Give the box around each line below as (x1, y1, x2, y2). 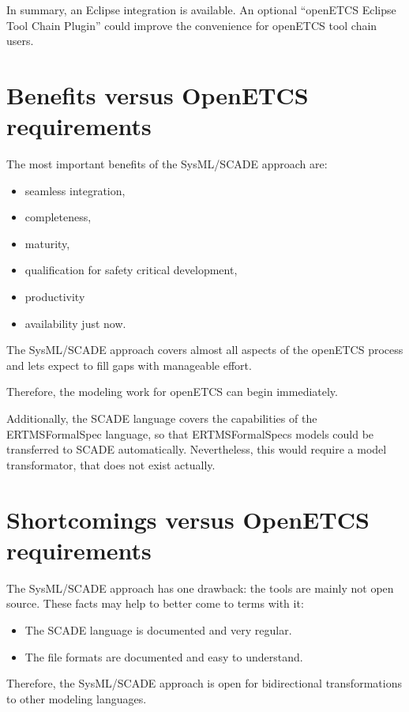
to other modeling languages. (6, 690, 147, 706)
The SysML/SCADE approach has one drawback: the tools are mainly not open (6, 579, 394, 596)
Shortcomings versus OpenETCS (6, 503, 370, 535)
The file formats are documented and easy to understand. (24, 648, 303, 665)
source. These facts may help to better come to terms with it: (6, 595, 304, 612)
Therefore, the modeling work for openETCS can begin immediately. (6, 383, 338, 400)
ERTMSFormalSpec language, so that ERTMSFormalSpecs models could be (6, 425, 374, 442)
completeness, (24, 209, 92, 225)
